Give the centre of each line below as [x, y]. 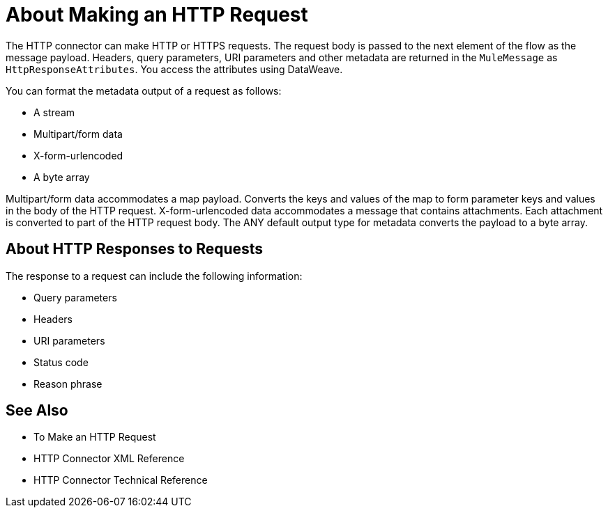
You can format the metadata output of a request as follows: [144, 90]
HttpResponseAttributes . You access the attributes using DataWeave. [174, 69]
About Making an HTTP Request [157, 15]
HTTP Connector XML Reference [109, 459]
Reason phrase [68, 384]
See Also [37, 411]
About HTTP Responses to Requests [135, 249]
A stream [54, 112]
